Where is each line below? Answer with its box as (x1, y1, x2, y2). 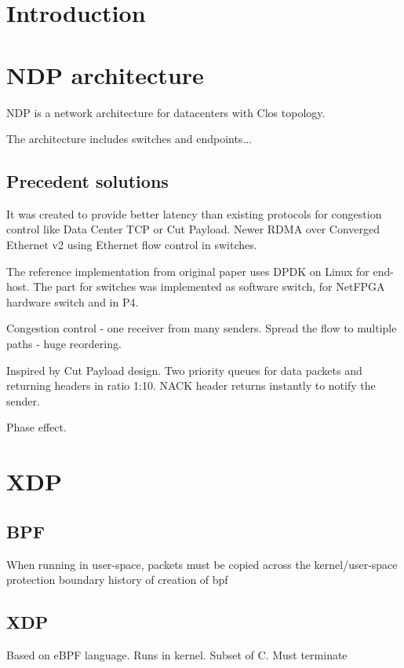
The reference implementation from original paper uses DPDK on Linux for (6, 262, 369, 279)
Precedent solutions (6, 169, 169, 193)
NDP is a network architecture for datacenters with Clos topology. (6, 104, 326, 120)
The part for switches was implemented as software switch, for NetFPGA (33, 278, 385, 295)
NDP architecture (6, 58, 204, 90)
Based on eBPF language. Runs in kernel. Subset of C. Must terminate (6, 646, 348, 662)
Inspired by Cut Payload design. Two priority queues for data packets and (6, 362, 362, 378)
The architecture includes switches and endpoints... (6, 130, 253, 147)
